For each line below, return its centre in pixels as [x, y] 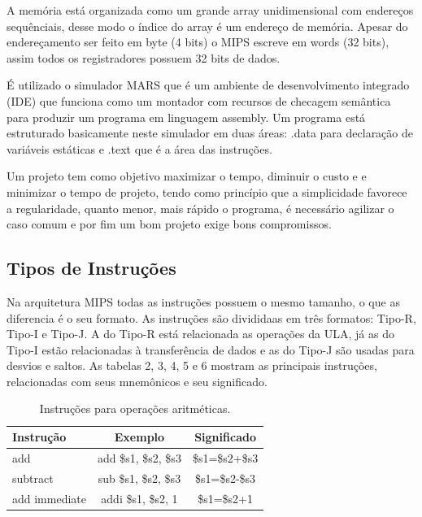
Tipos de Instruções [91, 268]
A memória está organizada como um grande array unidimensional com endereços [210, 10]
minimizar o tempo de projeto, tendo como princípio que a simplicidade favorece [207, 191]
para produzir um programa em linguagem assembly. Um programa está [186, 117]
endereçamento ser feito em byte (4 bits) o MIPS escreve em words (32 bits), [198, 42]
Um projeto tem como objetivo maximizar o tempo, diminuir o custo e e [187, 176]
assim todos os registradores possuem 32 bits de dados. [144, 57]
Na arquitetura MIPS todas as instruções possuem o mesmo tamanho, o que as [203, 301]
